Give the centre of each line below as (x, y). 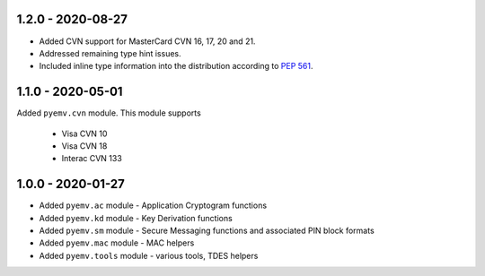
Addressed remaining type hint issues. (110, 53)
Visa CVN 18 (84, 146)
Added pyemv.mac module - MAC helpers (117, 243)
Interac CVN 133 (92, 159)
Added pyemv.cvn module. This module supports (109, 113)
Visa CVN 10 (84, 134)
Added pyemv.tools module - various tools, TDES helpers (149, 255)
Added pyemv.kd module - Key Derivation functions (136, 218)
